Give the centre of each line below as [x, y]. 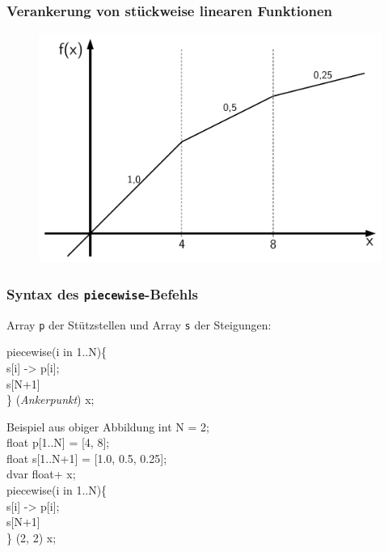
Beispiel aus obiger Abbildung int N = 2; [108, 426]
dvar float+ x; [41, 474]
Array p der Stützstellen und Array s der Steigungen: [139, 324]
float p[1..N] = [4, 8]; [58, 442]
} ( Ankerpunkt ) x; [51, 399]
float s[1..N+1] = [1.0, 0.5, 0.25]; [87, 458]
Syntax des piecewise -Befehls [102, 293]
